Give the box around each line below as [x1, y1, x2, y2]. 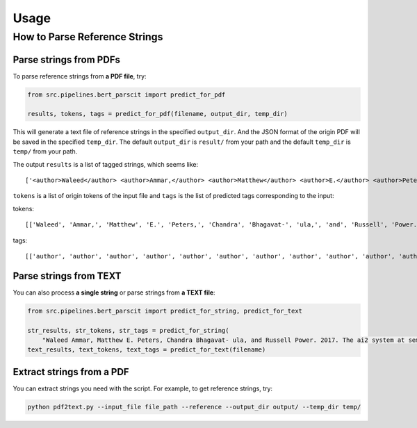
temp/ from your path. [13, 147, 78, 156]
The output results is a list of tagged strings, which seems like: [13, 160, 199, 168]
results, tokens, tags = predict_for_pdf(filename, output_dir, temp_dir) [27, 110, 288, 118]
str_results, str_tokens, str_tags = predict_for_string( [27, 327, 229, 334]
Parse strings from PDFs [13, 53, 121, 65]
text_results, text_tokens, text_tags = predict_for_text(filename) [27, 346, 266, 354]
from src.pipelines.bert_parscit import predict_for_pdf [27, 90, 226, 99]
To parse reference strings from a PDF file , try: [13, 72, 147, 80]
